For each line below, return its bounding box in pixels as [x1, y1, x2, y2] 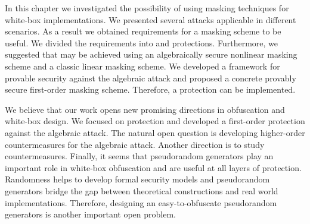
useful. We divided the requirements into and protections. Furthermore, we [5, 36, 278, 49]
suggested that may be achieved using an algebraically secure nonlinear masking [5, 48, 297, 61]
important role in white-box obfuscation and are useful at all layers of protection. [5, 161, 302, 173]
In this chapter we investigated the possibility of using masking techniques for [5, 2, 289, 14]
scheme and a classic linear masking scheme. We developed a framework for [5, 59, 280, 72]
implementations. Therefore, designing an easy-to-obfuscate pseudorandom [5, 196, 277, 209]
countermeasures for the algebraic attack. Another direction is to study [5, 138, 265, 150]
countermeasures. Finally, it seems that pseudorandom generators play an [5, 150, 274, 162]
